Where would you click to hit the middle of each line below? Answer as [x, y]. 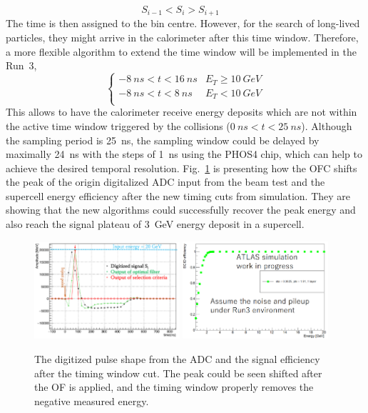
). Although [327, 125]
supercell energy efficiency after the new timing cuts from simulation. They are [178, 195]
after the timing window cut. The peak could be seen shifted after [178, 373]
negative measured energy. [92, 400]
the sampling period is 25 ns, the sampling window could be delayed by [163, 140]
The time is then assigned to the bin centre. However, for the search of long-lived [183, 23]
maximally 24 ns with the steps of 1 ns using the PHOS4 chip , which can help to [184, 154]
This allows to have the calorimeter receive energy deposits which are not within [182, 112]
